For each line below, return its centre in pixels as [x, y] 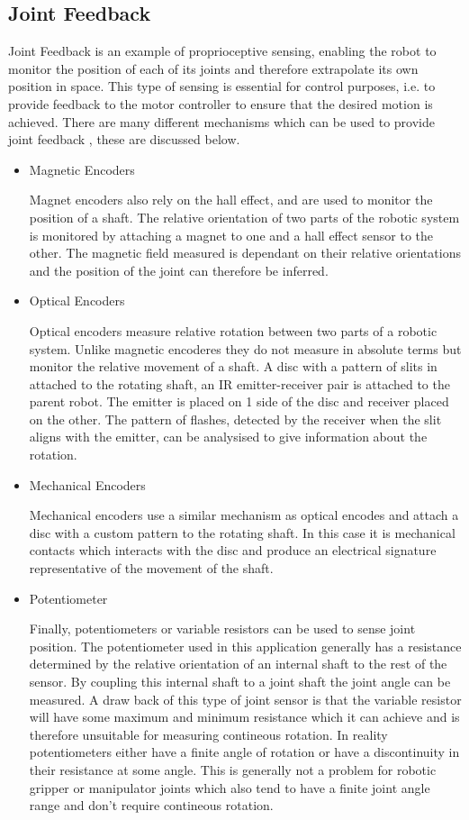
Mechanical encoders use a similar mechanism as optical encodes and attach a [244, 515]
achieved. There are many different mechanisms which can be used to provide [221, 121]
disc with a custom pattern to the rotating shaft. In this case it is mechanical [242, 532]
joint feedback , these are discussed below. [124, 139]
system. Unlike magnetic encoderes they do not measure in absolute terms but [245, 348]
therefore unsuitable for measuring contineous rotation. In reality [208, 734]
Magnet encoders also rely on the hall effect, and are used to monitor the [231, 200]
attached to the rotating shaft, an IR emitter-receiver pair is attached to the [239, 383]
